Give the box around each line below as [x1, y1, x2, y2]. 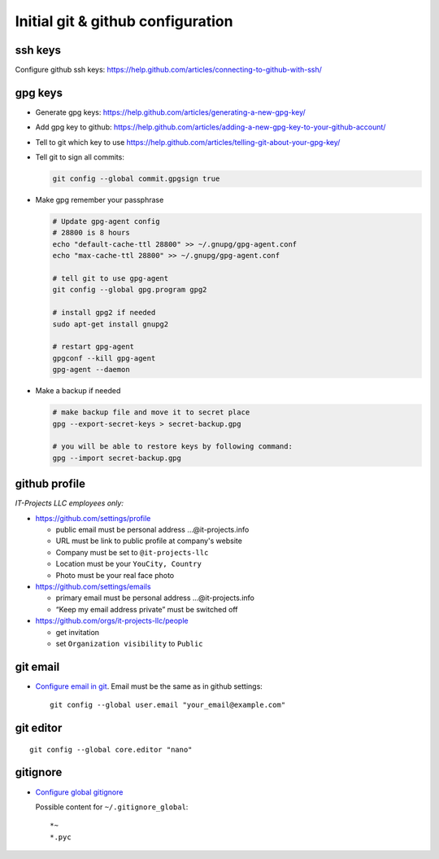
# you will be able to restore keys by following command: [52, 442, 293, 451]
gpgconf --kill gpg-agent [52, 353, 156, 362]
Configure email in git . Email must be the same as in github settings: [35, 681, 263, 691]
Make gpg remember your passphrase [35, 195, 164, 205]
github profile [15, 477, 85, 491]
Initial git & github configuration [15, 12, 233, 30]
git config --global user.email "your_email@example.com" [50, 700, 286, 710]
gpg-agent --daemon [52, 365, 130, 375]
